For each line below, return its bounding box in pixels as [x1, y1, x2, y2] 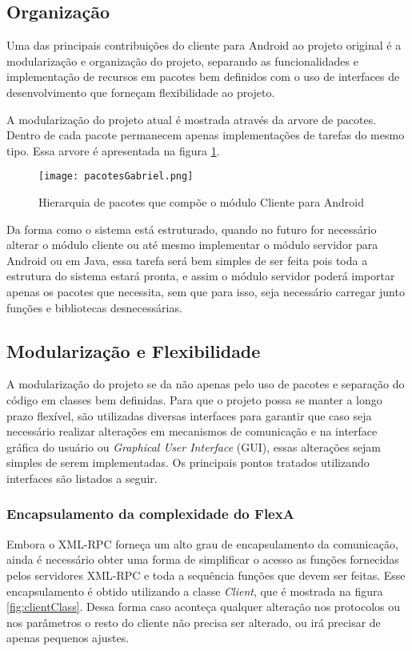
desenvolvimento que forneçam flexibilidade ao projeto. [6, 83, 275, 100]
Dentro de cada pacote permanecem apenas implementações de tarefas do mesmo [6, 127, 405, 143]
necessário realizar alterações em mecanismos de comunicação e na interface [6, 423, 378, 440]
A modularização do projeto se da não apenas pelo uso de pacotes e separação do [6, 376, 405, 392]
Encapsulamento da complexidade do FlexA [6, 504, 294, 524]
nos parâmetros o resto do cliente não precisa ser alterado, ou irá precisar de [6, 613, 381, 630]
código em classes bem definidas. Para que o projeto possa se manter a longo [6, 391, 382, 408]
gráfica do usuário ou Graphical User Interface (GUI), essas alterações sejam [6, 438, 381, 455]
